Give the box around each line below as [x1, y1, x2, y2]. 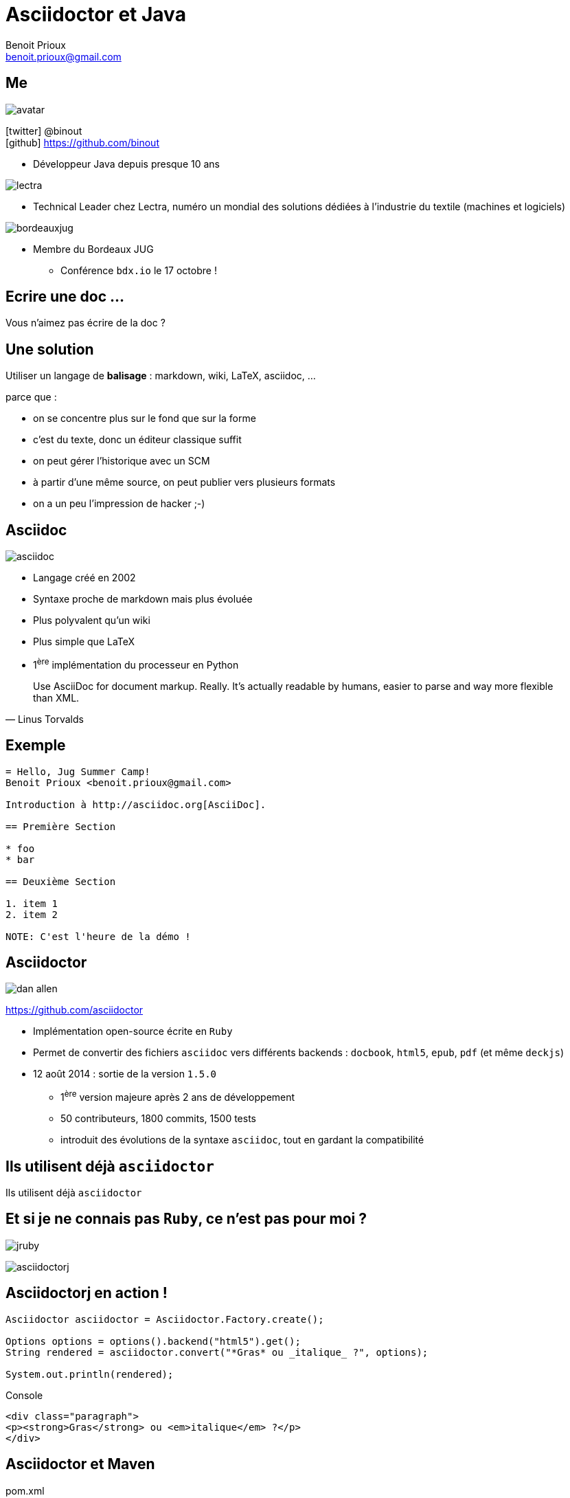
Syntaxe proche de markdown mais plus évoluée [33, 593, 253, 605]
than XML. [33, 691, 80, 704]
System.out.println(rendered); [5, 1368, 174, 1380]
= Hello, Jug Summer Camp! [5, 765, 150, 777]
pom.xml [5, 1484, 45, 1497]
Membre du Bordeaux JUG [33, 243, 154, 255]
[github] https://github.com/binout [5, 136, 159, 148]
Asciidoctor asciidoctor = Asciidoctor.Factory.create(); [5, 1313, 324, 1325]
